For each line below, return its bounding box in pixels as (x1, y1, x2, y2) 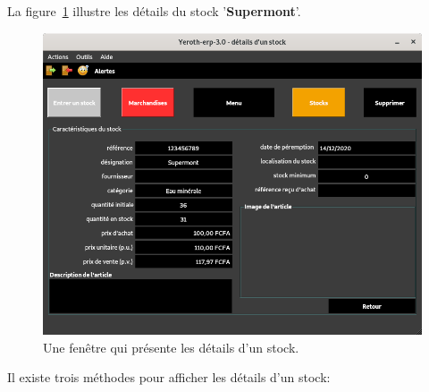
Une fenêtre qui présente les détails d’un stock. (43, 337, 299, 356)
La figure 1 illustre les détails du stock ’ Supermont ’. (7, 2, 301, 20)
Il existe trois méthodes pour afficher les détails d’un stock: (7, 368, 331, 387)
